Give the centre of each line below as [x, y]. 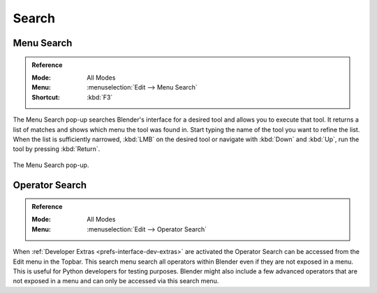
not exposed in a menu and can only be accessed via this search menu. [116, 281]
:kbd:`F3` [100, 97]
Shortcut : [46, 97]
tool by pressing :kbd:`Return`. [57, 149]
